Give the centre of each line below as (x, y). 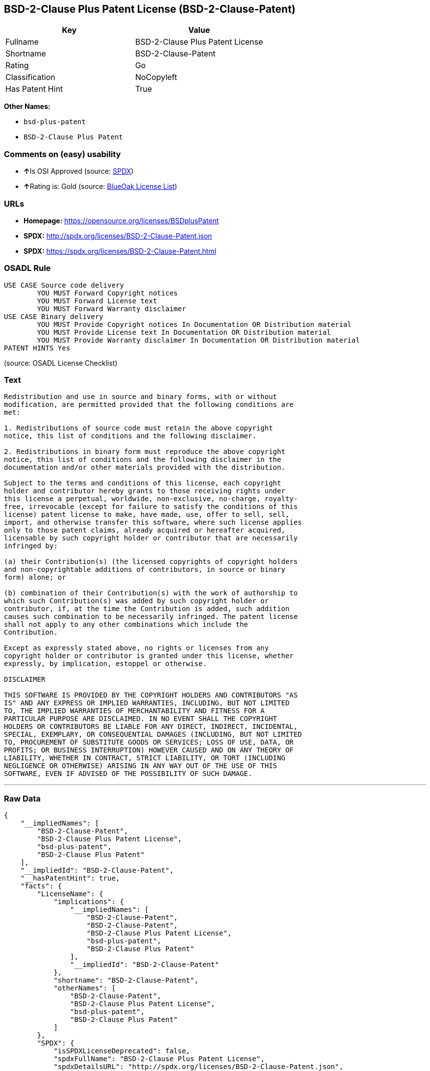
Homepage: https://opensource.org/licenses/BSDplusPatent (121, 220)
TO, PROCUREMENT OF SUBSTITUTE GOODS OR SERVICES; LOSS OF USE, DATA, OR (149, 742)
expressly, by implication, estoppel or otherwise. (106, 664)
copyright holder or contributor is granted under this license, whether (149, 656)
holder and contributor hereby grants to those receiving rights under (145, 491)
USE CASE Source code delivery (64, 285)
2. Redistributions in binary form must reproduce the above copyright (145, 452)
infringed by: (31, 546)
